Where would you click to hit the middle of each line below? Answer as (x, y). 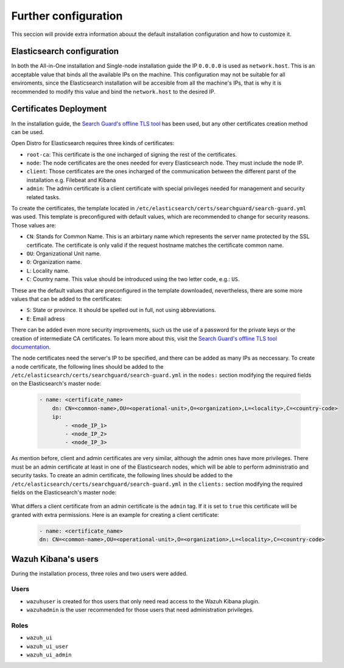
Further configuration (67, 16)
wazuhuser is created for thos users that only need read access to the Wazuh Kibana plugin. (143, 601)
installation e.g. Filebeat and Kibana (71, 180)
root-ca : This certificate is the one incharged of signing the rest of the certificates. (132, 154)
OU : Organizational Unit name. (64, 254)
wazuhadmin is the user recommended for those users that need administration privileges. (140, 610)
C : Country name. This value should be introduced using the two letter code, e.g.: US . (133, 279)
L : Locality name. (48, 271)
